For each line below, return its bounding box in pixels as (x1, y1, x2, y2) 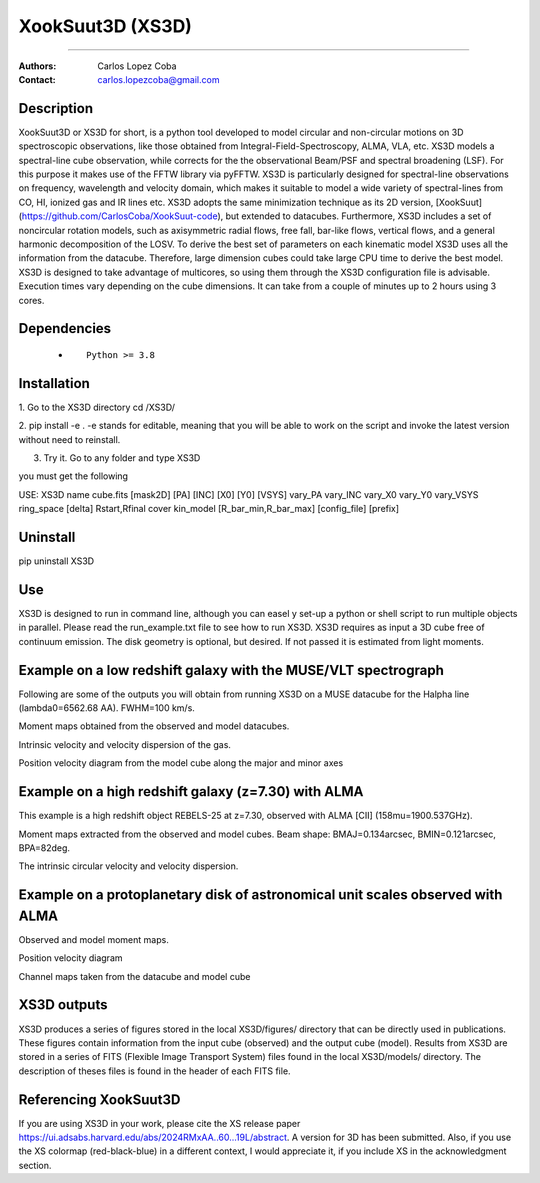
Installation (18, 375, 90, 392)
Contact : (18, 73, 57, 85)
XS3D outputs (18, 996, 108, 1014)
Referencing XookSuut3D (18, 1091, 181, 1108)
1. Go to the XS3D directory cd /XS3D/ (18, 401, 175, 413)
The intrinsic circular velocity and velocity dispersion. (18, 860, 239, 872)
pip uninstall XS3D (18, 555, 95, 567)
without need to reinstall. (18, 433, 121, 445)
